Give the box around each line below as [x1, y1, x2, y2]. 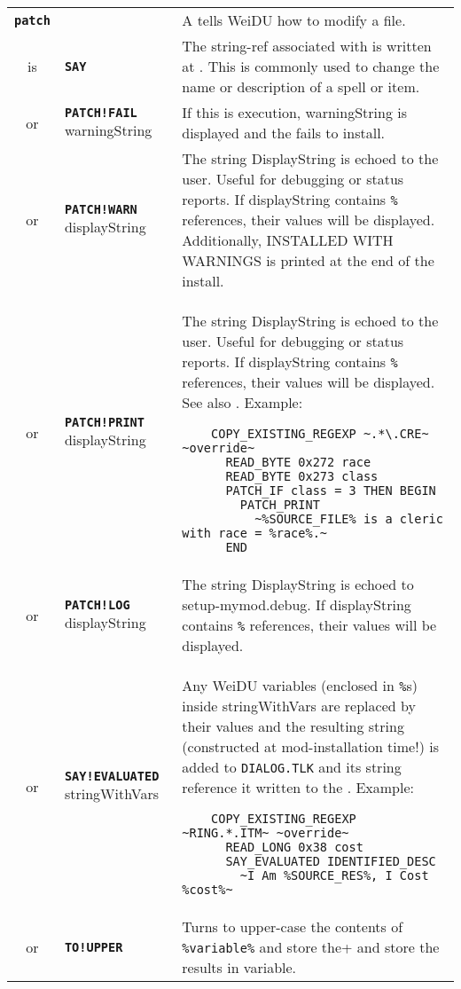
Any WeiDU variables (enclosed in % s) [182, 675, 418, 695]
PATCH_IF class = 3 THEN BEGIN [225, 483, 436, 498]
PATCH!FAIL [64, 105, 137, 120]
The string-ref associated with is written [182, 35, 432, 56]
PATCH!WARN [64, 202, 137, 216]
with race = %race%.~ [182, 526, 327, 540]
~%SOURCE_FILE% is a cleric [254, 512, 443, 526]
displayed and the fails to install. [182, 122, 386, 143]
